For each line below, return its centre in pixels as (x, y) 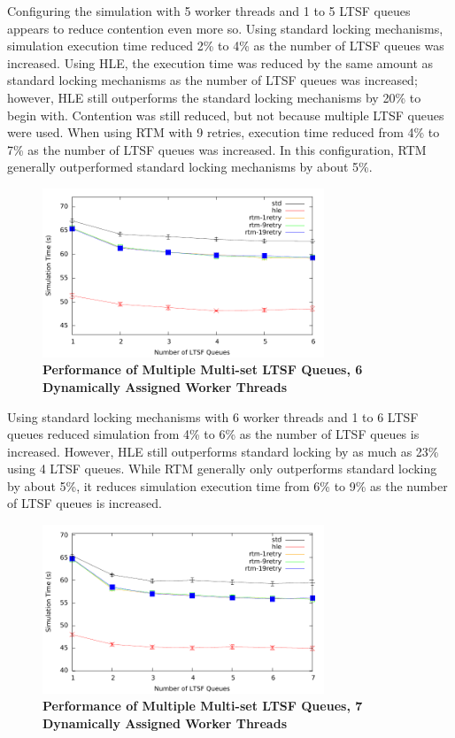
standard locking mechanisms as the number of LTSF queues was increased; (212, 80)
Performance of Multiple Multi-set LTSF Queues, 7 (203, 706)
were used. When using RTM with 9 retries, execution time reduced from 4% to (224, 132)
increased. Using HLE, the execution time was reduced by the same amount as (220, 62)
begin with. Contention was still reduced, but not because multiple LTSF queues (226, 115)
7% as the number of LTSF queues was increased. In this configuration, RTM (217, 149)
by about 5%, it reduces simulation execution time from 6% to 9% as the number (227, 485)
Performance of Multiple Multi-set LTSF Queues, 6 (203, 369)
